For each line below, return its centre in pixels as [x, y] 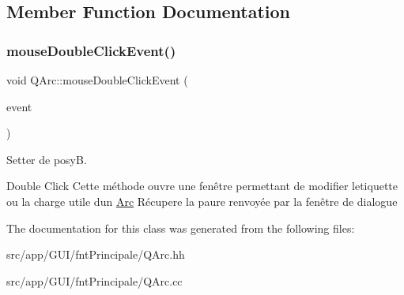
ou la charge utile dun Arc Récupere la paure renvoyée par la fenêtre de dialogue [202, 201]
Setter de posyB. [47, 159]
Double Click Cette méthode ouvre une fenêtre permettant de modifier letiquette [202, 186]
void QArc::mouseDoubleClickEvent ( [97, 80]
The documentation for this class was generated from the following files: [181, 228]
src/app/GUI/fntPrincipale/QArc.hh [96, 254]
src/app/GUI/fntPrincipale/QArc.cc [94, 280]
